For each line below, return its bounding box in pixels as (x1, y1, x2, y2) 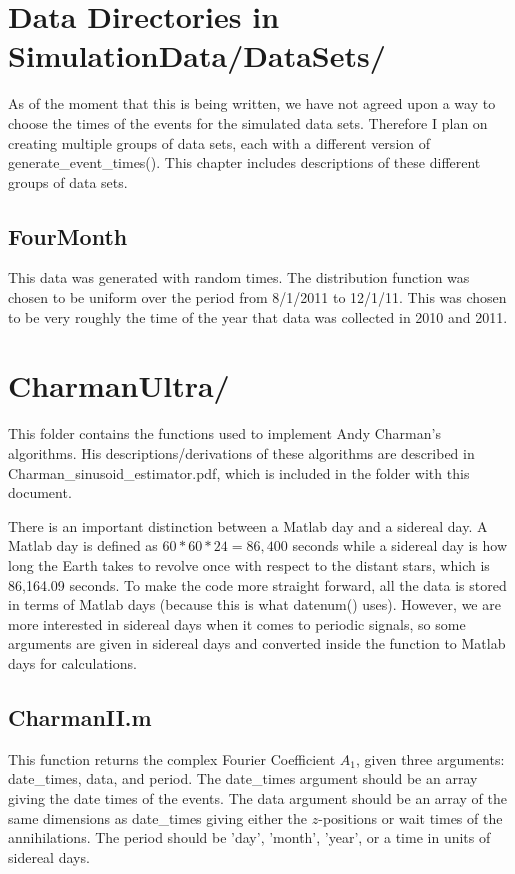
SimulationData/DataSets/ (8, 35, 386, 76)
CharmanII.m (8, 701, 152, 732)
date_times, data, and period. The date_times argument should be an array (8, 768, 478, 789)
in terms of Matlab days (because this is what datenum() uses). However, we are (8, 594, 501, 615)
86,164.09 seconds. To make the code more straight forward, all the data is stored (8, 574, 507, 595)
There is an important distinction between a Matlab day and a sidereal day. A (8, 515, 488, 536)
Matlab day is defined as (8, 535, 158, 556)
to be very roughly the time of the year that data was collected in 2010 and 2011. (8, 306, 508, 327)
